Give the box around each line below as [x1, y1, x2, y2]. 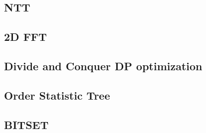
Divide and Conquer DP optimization [4, 58, 203, 73]
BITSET [4, 117, 49, 132]
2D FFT [4, 29, 47, 44]
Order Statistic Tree [4, 87, 110, 103]
